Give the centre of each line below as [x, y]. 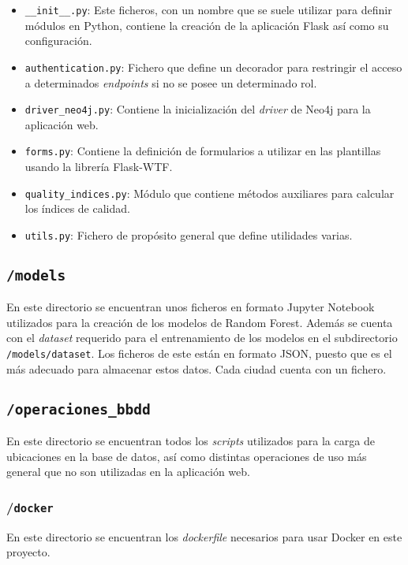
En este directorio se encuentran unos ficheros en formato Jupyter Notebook [191, 307]
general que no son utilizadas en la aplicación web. [128, 472]
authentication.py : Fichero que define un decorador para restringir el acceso [213, 67]
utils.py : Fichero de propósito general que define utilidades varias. [189, 234]
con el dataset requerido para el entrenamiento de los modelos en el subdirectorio [202, 338]
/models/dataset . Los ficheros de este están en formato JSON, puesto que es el [199, 353]
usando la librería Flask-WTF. [99, 166]
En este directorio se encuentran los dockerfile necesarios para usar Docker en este [204, 536]
